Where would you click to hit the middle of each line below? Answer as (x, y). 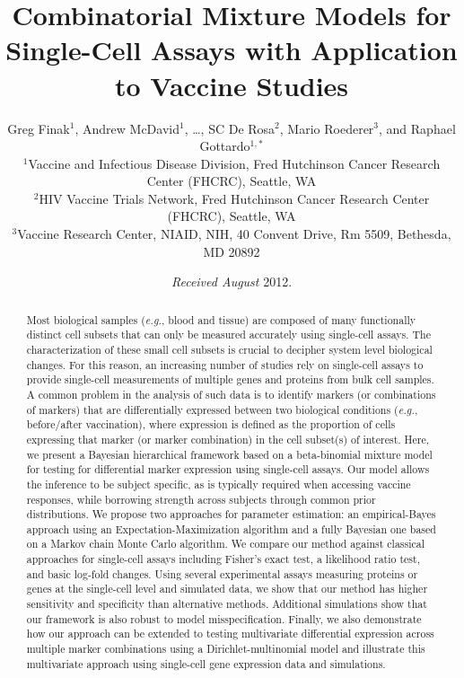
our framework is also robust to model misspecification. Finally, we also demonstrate (224, 618)
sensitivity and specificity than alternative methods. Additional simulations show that (227, 604)
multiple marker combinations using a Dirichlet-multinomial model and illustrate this (226, 649)
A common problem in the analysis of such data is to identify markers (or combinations (231, 394)
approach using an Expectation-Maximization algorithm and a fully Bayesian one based (231, 528)
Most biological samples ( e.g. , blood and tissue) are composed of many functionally (221, 319)
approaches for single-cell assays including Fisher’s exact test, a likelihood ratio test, (223, 559)
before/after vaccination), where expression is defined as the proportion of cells (211, 424)
